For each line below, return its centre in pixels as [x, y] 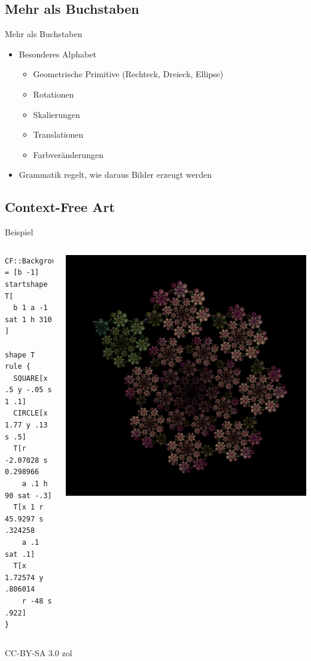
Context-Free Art [60, 207]
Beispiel [19, 232]
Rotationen [54, 94]
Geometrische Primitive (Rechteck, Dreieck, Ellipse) [128, 74]
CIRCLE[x [31, 413]
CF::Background [35, 261]
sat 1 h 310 [28, 319]
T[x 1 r [28, 507]
